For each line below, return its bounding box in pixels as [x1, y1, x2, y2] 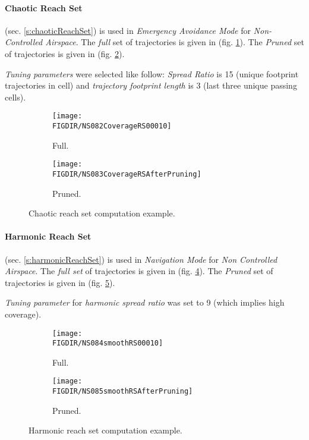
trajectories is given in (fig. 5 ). [5, 276, 115, 288]
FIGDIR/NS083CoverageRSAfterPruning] [52, 169, 201, 178]
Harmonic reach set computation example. [29, 424, 182, 436]
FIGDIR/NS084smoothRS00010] [52, 339, 163, 348]
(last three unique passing [203, 79, 297, 92]
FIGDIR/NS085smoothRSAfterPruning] [52, 387, 193, 396]
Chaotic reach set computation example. [29, 207, 175, 219]
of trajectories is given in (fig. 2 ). [5, 47, 125, 59]
